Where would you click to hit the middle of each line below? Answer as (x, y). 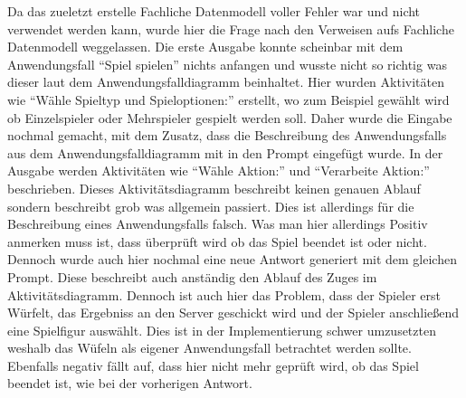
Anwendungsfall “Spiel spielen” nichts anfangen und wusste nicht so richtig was (227, 64)
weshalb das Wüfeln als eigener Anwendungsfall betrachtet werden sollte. (209, 348)
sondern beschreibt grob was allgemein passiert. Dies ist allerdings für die (211, 206)
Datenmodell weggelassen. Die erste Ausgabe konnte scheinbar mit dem (205, 47)
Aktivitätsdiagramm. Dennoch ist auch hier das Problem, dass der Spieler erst (224, 294)
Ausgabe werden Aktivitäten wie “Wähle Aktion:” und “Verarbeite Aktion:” (219, 171)
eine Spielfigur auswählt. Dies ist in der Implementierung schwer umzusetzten (222, 330)
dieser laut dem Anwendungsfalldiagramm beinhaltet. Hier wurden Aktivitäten (226, 82)
